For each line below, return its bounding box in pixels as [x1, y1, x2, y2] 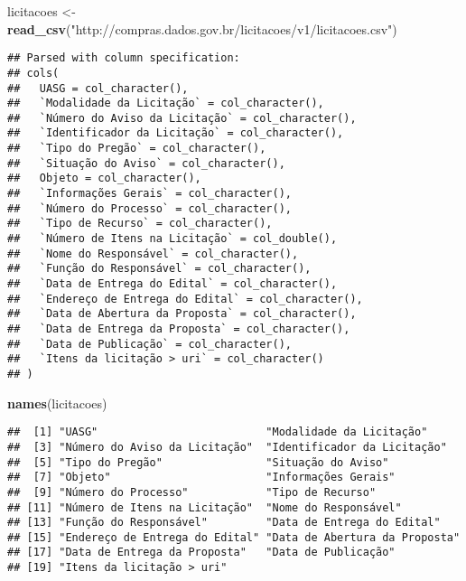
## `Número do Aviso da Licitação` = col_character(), [7, 111, 357, 125]
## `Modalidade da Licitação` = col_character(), [7, 97, 324, 110]
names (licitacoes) [7, 393, 107, 412]
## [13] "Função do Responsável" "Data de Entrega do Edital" [7, 516, 441, 529]
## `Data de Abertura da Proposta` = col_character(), [7, 307, 357, 321]
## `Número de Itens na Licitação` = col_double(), [7, 232, 338, 246]
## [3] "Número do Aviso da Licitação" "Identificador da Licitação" [7, 440, 447, 454]
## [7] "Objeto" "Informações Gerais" [7, 471, 396, 484]
